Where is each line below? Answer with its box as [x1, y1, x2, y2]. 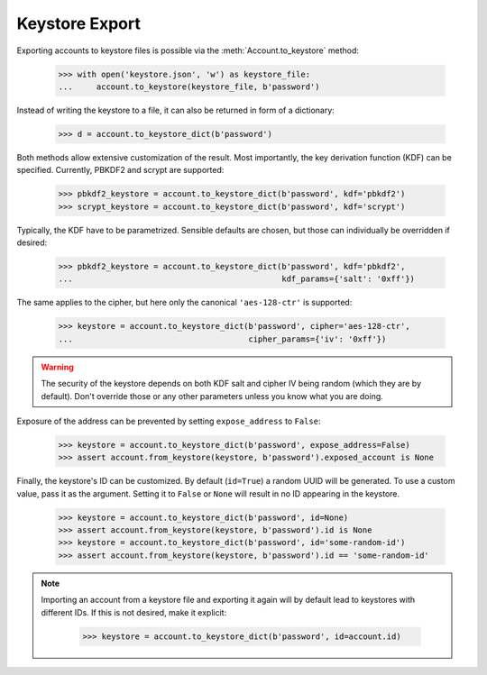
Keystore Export [16, 14, 142, 33]
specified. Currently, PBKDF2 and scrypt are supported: [16, 165, 225, 176]
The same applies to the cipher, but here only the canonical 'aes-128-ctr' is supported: [16, 297, 353, 308]
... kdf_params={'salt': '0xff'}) [58, 274, 415, 284]
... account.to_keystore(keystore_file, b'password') [58, 81, 320, 92]
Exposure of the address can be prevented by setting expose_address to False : [16, 415, 321, 426]
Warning [41, 361, 74, 372]
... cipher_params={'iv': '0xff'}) [58, 333, 387, 344]
